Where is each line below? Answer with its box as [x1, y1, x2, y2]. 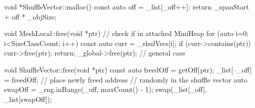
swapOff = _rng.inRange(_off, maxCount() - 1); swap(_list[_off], [4, 84, 207, 94]
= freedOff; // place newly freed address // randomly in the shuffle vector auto [4, 74, 247, 84]
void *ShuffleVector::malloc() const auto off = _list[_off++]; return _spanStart [4, 1, 249, 11]
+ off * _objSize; [4, 11, 56, 21]
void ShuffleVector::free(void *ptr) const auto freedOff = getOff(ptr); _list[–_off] [4, 64, 252, 74]
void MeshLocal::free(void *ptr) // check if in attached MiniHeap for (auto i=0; [4, 28, 249, 38]
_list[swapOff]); [4, 93, 52, 104]
